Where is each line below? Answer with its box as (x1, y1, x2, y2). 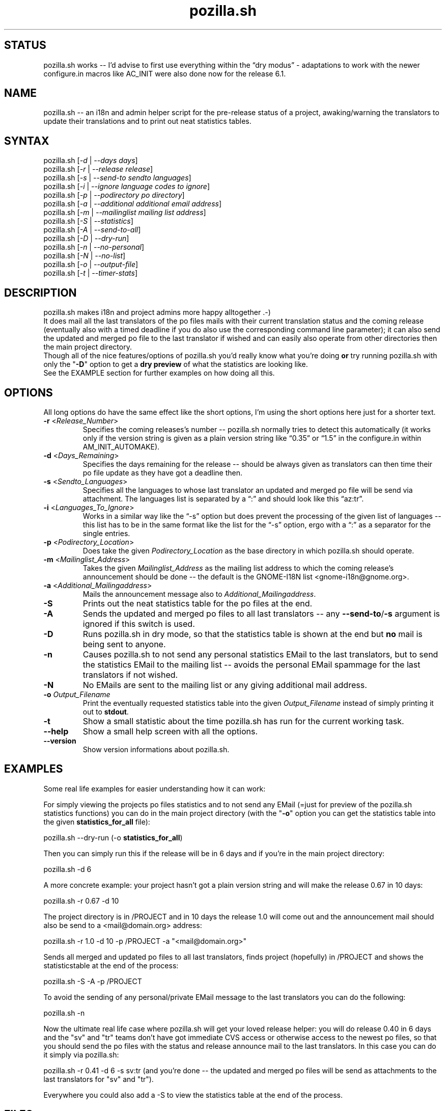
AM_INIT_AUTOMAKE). (82, 442, 160, 451)
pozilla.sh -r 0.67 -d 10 (43, 896, 119, 905)
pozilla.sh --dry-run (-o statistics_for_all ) (43, 833, 183, 842)
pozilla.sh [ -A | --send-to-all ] (43, 225, 141, 234)
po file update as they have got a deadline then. (82, 468, 243, 477)
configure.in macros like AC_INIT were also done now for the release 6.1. (43, 69, 286, 78)
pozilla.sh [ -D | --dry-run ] (43, 234, 129, 243)
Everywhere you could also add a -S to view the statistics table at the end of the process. (43, 1090, 343, 1099)
